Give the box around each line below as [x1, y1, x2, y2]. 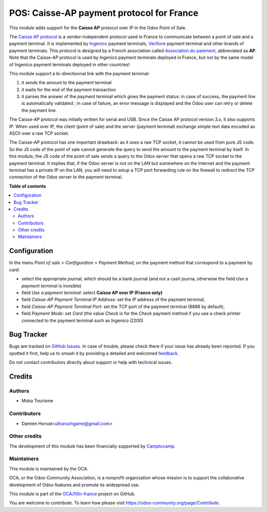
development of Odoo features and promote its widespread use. [9, 482, 140, 488]
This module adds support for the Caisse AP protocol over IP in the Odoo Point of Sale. [9, 25, 187, 31]
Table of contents [9, 183, 46, 189]
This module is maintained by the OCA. [9, 465, 89, 471]
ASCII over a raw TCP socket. [9, 130, 69, 136]
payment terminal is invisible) [21, 283, 82, 289]
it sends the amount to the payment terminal [21, 80, 112, 86]
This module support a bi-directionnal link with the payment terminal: [9, 70, 150, 76]
